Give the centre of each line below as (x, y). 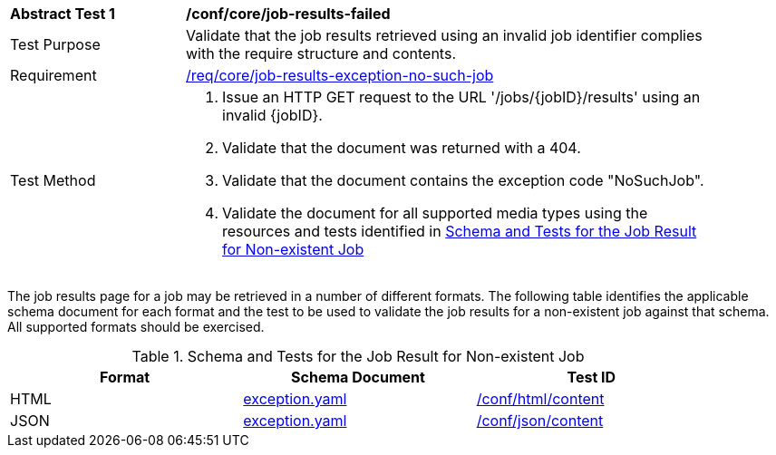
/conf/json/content (540, 421)
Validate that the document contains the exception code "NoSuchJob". (463, 180)
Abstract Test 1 (63, 14)
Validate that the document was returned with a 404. (402, 148)
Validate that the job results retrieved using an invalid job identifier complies (444, 35)
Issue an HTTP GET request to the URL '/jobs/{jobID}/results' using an (461, 97)
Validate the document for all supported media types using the (435, 213)
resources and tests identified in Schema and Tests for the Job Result (460, 231)
